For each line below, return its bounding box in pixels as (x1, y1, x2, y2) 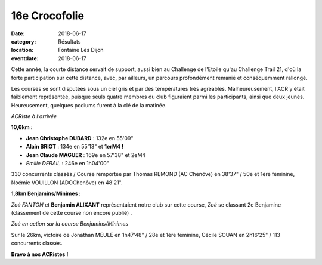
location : (11, 47, 34, 54)
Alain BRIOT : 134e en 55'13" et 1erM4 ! (26, 143, 124, 150)
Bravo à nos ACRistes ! (11, 251, 69, 258)
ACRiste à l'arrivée (11, 113, 57, 120)
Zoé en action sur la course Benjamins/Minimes (11, 220, 129, 227)
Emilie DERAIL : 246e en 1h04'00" (26, 160, 110, 167)
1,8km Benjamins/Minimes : (11, 190, 81, 197)
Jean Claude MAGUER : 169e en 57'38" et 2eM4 (26, 151, 146, 158)
